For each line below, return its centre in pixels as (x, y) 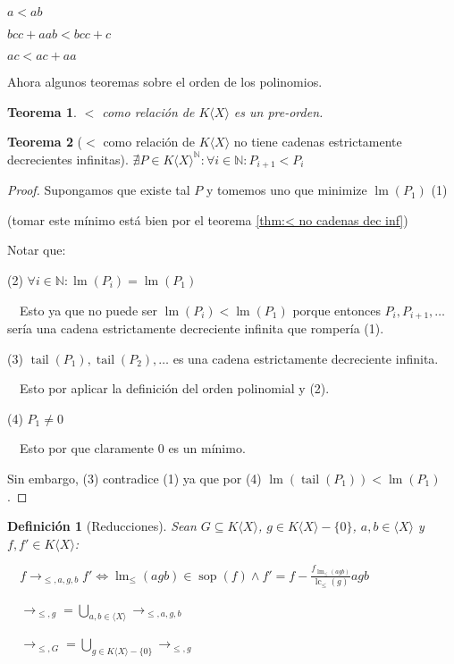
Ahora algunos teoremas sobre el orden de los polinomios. (165, 81)
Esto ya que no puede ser (88, 310)
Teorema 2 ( (45, 142)
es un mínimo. (207, 448)
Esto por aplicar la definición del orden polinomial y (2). (174, 388)
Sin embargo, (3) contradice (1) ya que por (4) (135, 479)
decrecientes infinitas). (68, 159)
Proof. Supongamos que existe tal (99, 190)
